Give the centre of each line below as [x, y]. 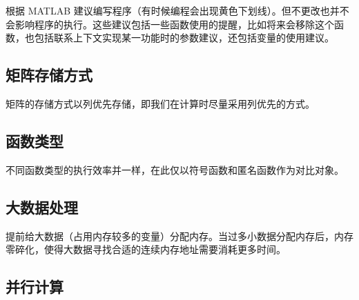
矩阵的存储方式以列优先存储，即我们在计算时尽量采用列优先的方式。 [160, 103]
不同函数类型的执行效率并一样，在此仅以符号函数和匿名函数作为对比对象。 [175, 169]
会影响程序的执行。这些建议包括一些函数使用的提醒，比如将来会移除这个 [170, 24]
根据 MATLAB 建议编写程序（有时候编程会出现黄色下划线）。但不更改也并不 [177, 10]
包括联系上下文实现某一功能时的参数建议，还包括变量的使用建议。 [184, 38]
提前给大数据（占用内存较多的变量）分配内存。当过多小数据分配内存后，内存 [179, 236]
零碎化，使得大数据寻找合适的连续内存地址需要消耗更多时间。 [146, 249]
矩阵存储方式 [49, 75]
